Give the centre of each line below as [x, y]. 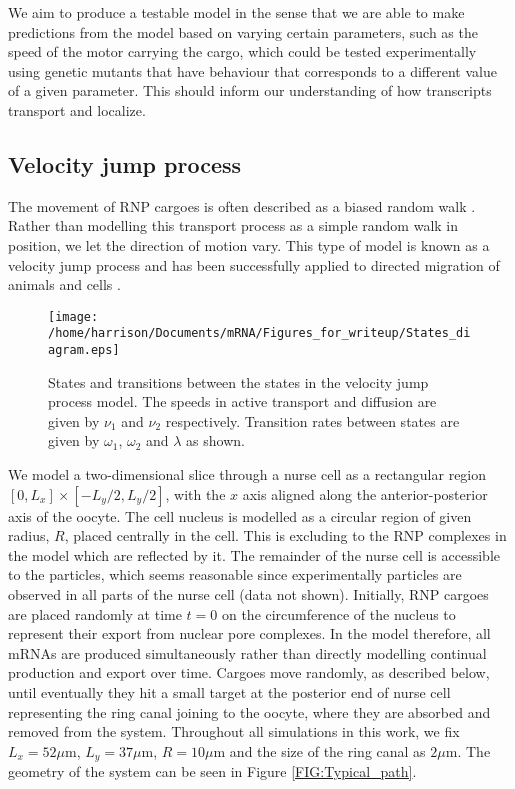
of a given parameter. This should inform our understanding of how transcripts [250, 90]
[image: [73, 316]
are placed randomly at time [95, 613]
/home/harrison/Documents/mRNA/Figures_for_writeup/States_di [259, 333]
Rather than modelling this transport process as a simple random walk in [233, 225]
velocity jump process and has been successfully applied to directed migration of [254, 264]
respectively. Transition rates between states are [312, 420]
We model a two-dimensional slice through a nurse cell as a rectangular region [247, 474]
